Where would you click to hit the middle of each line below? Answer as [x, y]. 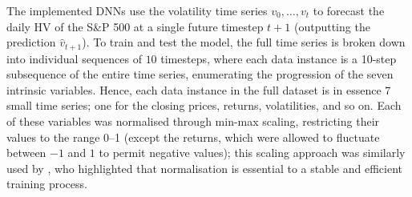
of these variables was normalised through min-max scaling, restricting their [193, 121]
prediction [31, 42]
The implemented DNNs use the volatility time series [137, 10]
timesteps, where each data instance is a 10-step [279, 58]
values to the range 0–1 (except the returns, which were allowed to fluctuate [193, 137]
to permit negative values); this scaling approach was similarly [252, 153]
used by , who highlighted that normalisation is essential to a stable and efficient [205, 168]
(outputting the [332, 26]
